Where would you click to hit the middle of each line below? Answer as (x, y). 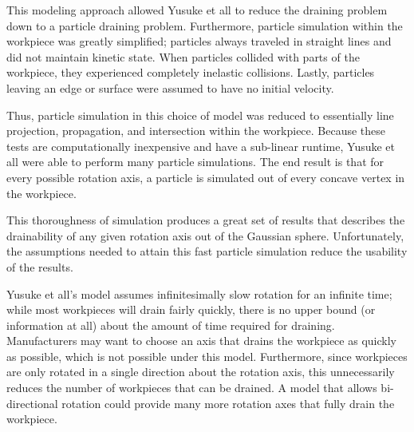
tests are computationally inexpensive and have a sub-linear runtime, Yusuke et (201, 146)
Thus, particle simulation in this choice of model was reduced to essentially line (200, 115)
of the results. (40, 266)
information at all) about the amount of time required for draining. (171, 325)
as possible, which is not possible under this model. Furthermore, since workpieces (207, 356)
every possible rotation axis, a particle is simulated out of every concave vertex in (206, 177)
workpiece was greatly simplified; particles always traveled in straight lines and (199, 41)
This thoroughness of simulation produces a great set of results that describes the (206, 220)
